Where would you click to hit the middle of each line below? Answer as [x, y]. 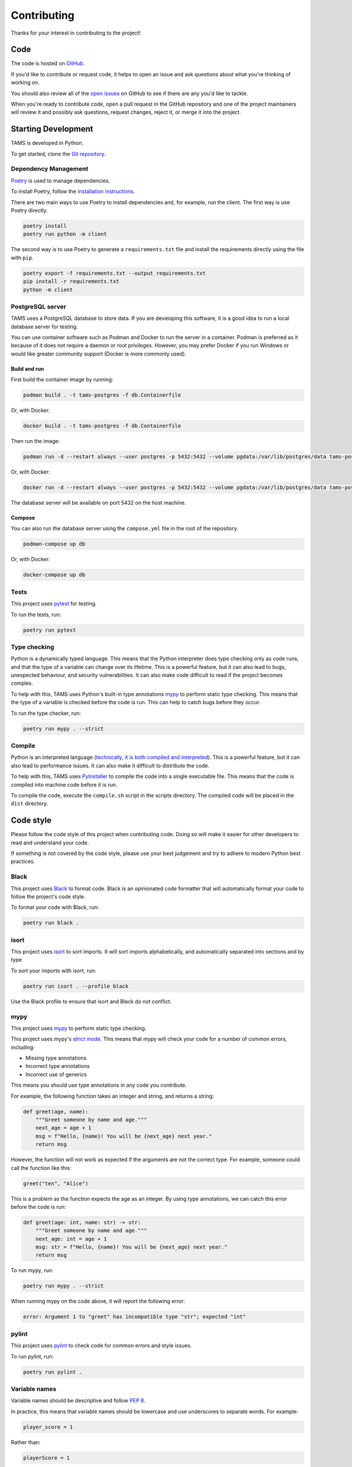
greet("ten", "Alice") [56, 1183]
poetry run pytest [50, 630]
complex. [22, 683]
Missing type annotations [56, 1058]
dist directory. [29, 803]
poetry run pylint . [53, 1372]
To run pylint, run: [32, 1356]
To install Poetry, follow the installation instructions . [73, 191]
